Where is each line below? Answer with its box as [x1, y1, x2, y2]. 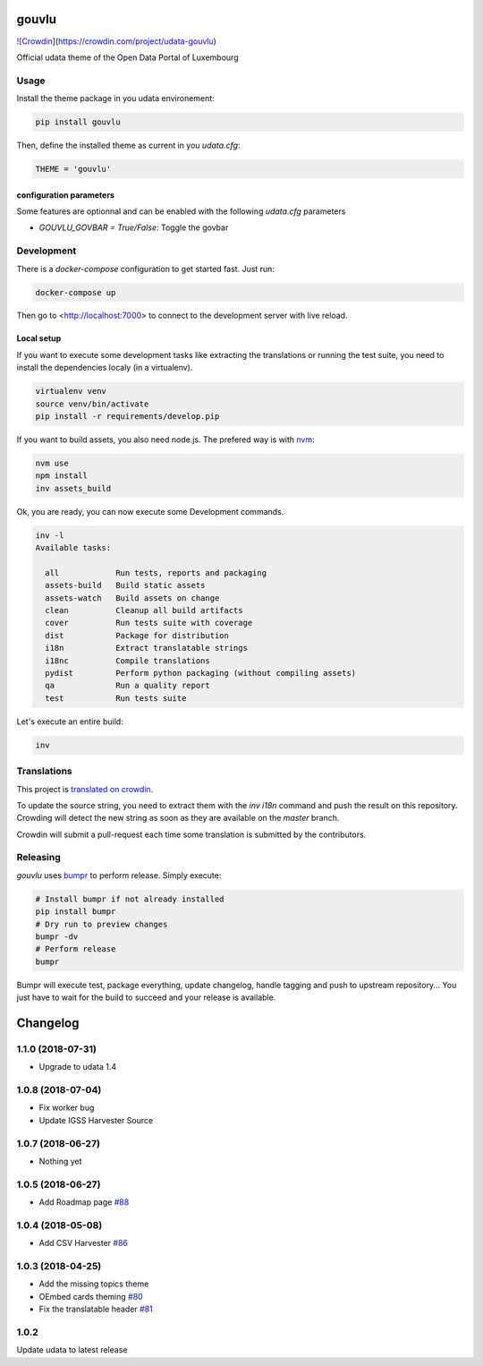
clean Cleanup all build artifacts [45, 605, 243, 616]
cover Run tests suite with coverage [45, 618, 253, 628]
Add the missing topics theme [38, 1278, 149, 1289]
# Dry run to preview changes [35, 918, 168, 929]
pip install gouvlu [35, 117, 121, 127]
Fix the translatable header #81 [38, 1303, 154, 1315]
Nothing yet [38, 1156, 82, 1166]
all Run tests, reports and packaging [45, 568, 267, 577]
